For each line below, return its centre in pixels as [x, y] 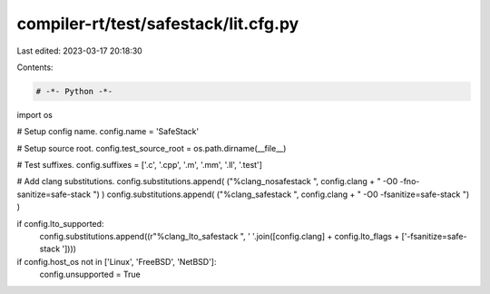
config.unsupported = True [90, 274]
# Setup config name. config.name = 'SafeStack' [108, 132]
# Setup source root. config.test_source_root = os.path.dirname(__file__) [152, 148]
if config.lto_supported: [60, 223]
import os [35, 114]
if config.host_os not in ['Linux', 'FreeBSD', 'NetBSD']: [117, 261]
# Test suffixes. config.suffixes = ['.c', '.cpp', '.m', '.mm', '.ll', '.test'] [140, 165]
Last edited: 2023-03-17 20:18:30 [79, 51]
